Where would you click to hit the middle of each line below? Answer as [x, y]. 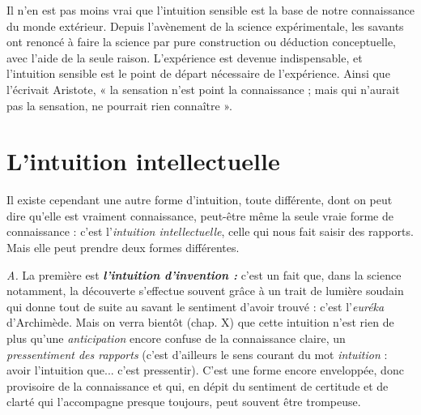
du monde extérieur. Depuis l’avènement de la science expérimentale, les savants [205, 26]
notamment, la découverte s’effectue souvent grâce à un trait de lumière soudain [205, 291]
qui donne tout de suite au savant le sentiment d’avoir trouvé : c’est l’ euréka [196, 306]
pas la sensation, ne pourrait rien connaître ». [119, 105]
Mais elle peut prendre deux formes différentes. [123, 248]
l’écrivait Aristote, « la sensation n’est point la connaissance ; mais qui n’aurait [203, 89]
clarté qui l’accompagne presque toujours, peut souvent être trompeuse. [184, 402]
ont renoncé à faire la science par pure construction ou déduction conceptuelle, [202, 42]
